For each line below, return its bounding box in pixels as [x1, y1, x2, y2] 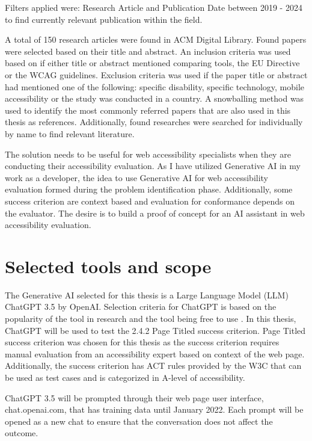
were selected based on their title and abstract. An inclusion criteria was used [5, 45, 291, 57]
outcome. [5, 427, 38, 439]
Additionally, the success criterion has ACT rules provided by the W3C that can [5, 359, 302, 372]
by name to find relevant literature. [5, 127, 135, 140]
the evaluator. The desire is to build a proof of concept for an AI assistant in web [5, 206, 305, 219]
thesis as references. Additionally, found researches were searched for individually [5, 116, 303, 128]
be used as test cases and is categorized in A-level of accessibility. [5, 371, 245, 383]
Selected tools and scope [5, 253, 212, 278]
